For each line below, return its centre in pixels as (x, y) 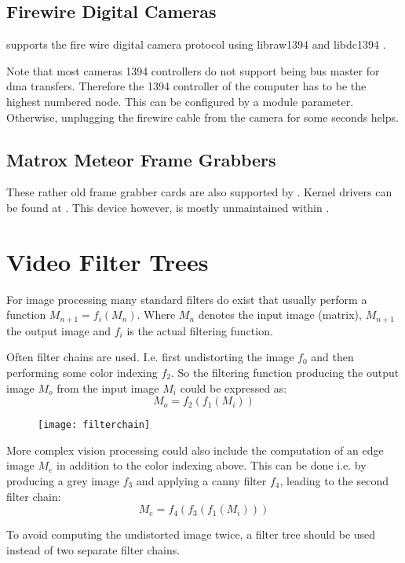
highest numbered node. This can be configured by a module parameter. (180, 101)
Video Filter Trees (108, 261)
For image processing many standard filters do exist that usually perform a (187, 299)
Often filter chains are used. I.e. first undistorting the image (150, 357)
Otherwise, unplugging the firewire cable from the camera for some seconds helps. (202, 117)
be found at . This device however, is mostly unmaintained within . (168, 207)
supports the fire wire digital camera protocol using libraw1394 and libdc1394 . (196, 44)
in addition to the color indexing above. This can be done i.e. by (212, 465)
